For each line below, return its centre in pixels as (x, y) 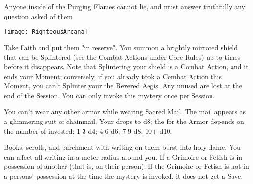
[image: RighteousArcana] (46, 32)
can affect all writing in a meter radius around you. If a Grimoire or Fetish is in (123, 156)
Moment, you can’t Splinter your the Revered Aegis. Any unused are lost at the (123, 86)
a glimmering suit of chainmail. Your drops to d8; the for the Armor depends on (124, 121)
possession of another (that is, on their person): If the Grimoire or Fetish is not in (126, 166)
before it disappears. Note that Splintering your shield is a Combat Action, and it (126, 67)
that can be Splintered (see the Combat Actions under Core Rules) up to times (122, 57)
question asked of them (38, 16)
